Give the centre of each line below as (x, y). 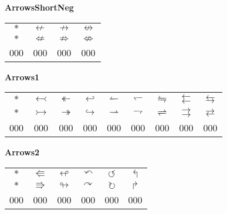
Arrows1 (22, 77)
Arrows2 (22, 152)
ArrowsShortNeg (39, 7)
